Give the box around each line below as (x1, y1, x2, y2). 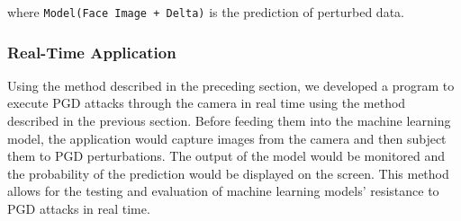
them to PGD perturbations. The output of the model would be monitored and (7, 146, 446, 165)
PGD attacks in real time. (7, 199, 150, 218)
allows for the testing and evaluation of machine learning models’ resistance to (7, 181, 439, 200)
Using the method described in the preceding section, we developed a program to (7, 75, 455, 94)
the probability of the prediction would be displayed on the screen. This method (7, 164, 449, 182)
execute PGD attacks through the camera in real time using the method (7, 93, 406, 112)
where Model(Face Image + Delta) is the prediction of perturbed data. (7, 3, 404, 21)
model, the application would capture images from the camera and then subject (7, 128, 447, 147)
